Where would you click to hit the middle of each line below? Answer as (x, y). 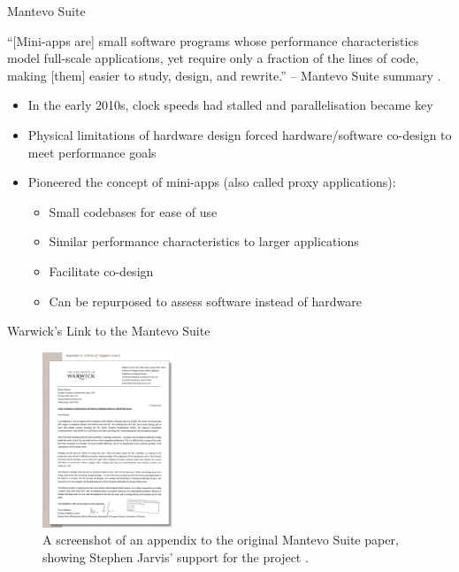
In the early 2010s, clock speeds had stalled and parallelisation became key (230, 105)
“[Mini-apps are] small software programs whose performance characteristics (213, 40)
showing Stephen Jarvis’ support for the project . (176, 557)
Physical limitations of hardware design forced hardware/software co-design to (240, 134)
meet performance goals (92, 152)
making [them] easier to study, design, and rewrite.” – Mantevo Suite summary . (224, 75)
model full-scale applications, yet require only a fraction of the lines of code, (213, 58)
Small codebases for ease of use (133, 211)
